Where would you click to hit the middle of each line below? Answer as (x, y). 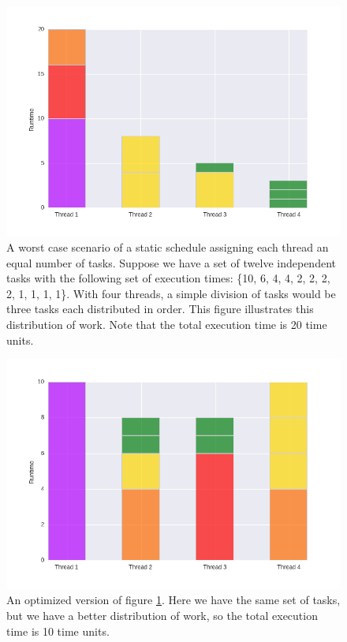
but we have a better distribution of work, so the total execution (162, 615)
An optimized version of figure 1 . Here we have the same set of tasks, (173, 600)
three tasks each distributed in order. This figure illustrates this (160, 309)
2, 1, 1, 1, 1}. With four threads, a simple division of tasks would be (171, 293)
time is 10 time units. (58, 631)
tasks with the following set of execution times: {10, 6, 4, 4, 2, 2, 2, (168, 278)
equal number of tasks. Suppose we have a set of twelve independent (171, 262)
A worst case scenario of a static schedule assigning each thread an (168, 247)
